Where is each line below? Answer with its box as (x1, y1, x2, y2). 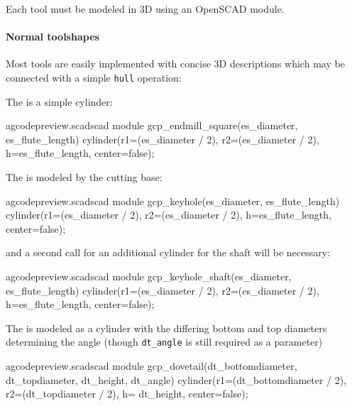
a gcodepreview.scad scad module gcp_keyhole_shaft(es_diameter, (6, 268, 292, 283)
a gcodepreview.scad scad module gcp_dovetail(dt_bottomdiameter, (6, 358, 297, 373)
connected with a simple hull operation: (6, 70, 182, 84)
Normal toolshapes (6, 29, 99, 44)
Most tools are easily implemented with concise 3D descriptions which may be (6, 56, 345, 71)
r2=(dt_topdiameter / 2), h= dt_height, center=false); (6, 386, 248, 401)
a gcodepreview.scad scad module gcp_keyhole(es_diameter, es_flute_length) (6, 193, 340, 208)
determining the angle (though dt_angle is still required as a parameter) (6, 334, 323, 349)
